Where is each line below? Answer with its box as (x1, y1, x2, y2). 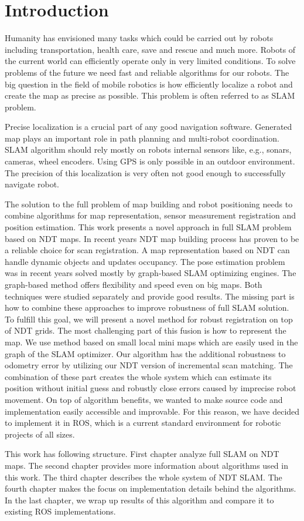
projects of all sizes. (5, 428, 75, 440)
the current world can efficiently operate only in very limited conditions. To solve (5, 55, 296, 67)
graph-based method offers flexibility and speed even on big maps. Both (5, 278, 262, 290)
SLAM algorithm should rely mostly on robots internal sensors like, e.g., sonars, (5, 143, 292, 156)
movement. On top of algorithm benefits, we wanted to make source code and (5, 393, 283, 405)
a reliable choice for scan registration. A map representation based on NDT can (5, 244, 290, 256)
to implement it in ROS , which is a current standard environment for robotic (5, 416, 281, 429)
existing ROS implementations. (5, 505, 116, 517)
